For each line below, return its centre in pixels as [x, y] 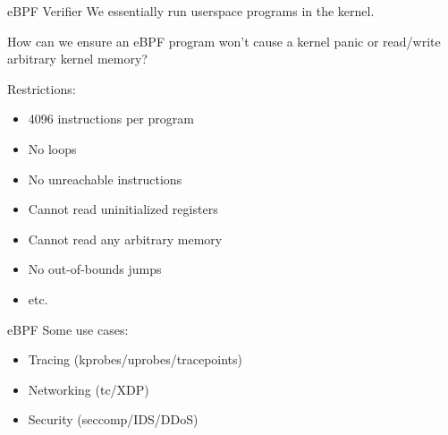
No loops [52, 148]
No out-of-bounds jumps [95, 269]
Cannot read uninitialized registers [123, 209]
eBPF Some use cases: [68, 329]
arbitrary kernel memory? [77, 59]
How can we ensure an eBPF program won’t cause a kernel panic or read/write [224, 41]
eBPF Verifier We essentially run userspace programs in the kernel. [191, 11]
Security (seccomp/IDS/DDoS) [113, 419]
